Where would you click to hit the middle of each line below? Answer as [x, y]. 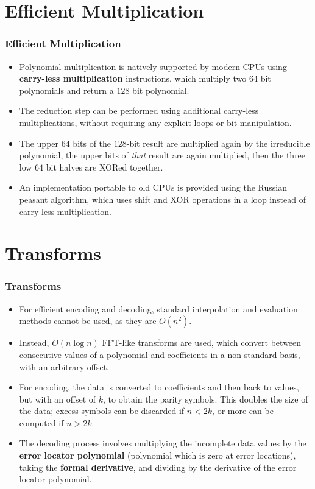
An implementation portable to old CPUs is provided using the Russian [153, 187]
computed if [41, 422]
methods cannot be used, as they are [88, 321]
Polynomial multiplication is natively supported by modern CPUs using [153, 66]
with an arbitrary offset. [64, 366]
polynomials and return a [66, 90]
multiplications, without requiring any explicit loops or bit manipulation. [155, 122]
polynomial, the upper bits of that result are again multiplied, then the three [162, 155]
